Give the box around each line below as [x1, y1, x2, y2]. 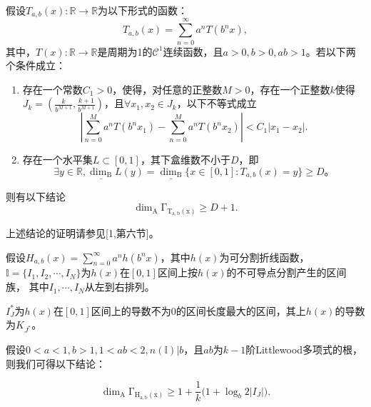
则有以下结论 [6, 189, 66, 203]
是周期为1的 [97, 44, 153, 59]
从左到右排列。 [84, 279, 155, 294]
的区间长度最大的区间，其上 [176, 303, 306, 318]
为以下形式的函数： [98, 3, 188, 17]
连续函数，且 [163, 44, 223, 59]
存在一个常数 [22, 81, 83, 96]
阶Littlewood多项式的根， [245, 342, 363, 356]
